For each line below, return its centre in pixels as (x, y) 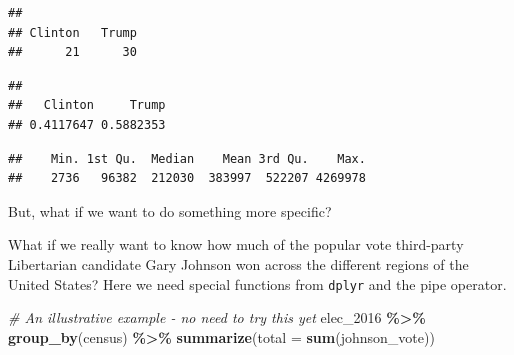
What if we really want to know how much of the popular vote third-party (236, 244)
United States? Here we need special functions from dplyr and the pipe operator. (257, 283)
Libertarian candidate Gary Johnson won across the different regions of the (238, 263)
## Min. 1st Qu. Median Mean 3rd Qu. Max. (187, 158)
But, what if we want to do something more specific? (170, 210)
